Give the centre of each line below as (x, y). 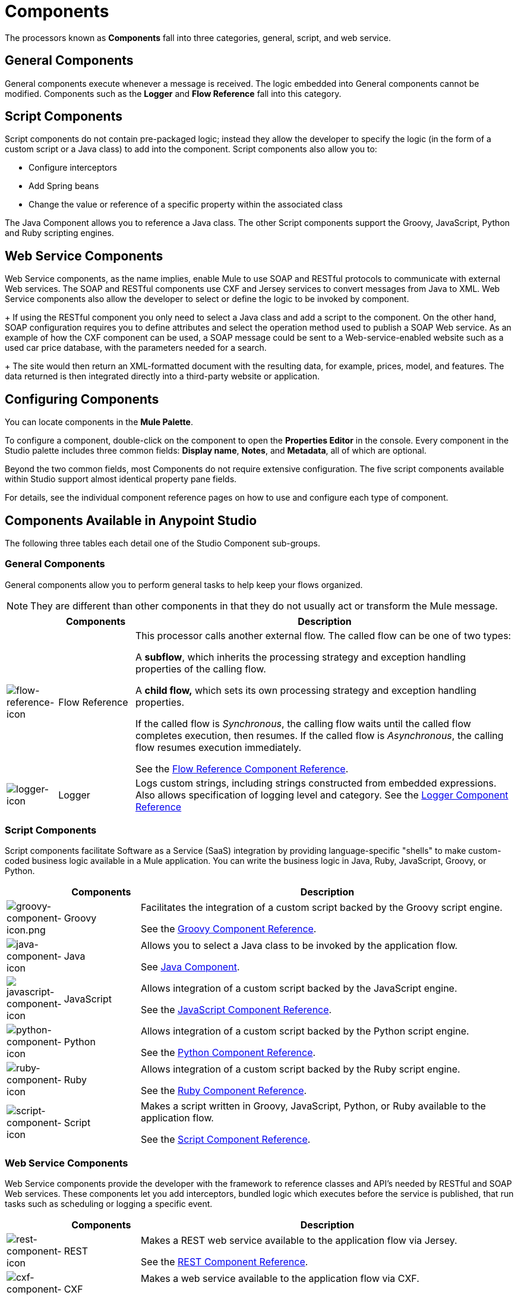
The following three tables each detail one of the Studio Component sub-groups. (163, 543)
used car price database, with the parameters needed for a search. (136, 348)
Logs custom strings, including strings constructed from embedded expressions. (316, 783)
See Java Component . (190, 967)
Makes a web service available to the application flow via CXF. (280, 1279)
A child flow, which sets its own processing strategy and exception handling (306, 690)
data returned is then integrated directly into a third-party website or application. (162, 376)
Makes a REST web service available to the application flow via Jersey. (299, 1241)
